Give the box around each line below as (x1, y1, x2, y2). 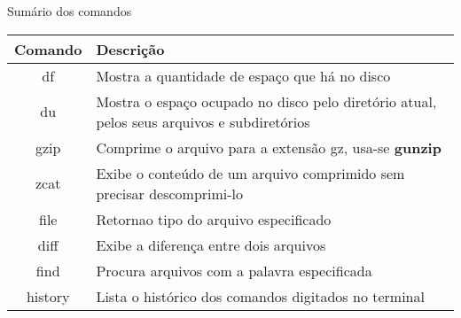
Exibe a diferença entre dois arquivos (96, 234, 326, 255)
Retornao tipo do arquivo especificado (96, 208, 332, 229)
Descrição (96, 38, 165, 59)
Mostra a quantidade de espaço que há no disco (96, 65, 391, 86)
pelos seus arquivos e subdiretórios (96, 111, 310, 132)
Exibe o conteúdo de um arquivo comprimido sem (96, 162, 405, 183)
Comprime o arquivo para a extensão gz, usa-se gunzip (96, 136, 441, 158)
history (26, 285, 70, 306)
